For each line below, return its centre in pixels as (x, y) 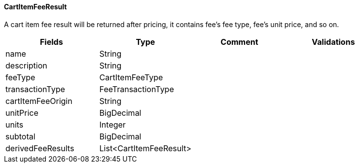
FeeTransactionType (137, 89)
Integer (112, 124)
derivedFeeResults (40, 148)
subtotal (20, 136)
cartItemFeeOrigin (39, 101)
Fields (51, 42)
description (26, 65)
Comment (239, 42)
